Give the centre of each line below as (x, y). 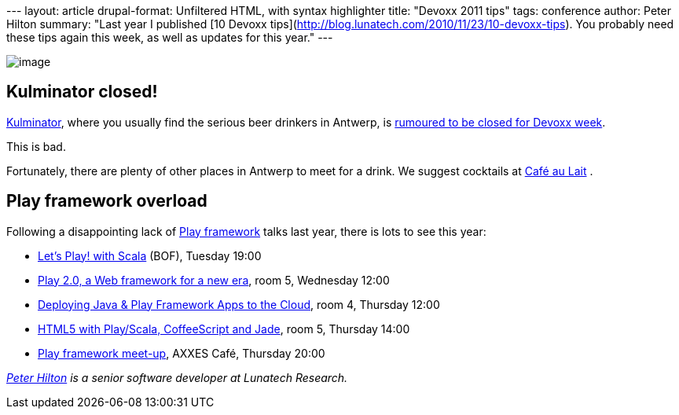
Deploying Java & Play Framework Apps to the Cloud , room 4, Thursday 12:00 (239, 304)
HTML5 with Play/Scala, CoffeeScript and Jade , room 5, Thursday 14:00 (224, 329)
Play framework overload (107, 201)
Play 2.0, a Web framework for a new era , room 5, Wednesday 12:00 (214, 280)
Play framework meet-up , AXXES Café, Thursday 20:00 (182, 353)
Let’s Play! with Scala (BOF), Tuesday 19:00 (150, 255)
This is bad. (36, 146)
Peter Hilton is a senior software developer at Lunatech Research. (177, 377)
